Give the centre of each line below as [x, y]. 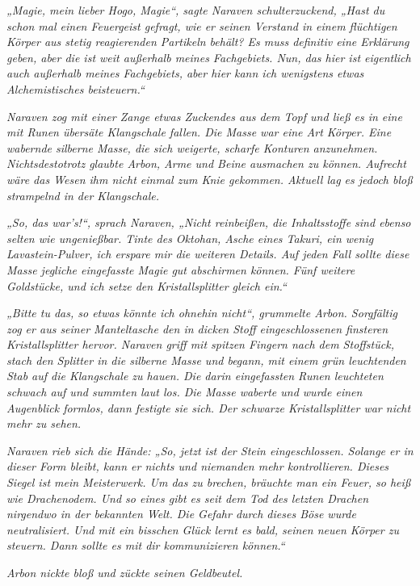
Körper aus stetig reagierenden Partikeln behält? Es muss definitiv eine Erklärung [208, 42]
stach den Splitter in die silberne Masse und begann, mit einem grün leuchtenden [206, 360]
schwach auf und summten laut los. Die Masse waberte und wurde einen [185, 392]
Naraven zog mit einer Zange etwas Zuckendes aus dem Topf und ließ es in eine [204, 116]
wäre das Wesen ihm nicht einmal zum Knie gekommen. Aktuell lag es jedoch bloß [210, 179]
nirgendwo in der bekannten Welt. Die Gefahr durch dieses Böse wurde [181, 514]
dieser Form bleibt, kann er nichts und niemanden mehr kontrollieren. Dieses [198, 466]
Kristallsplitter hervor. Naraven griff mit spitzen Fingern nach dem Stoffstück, [200, 344]
